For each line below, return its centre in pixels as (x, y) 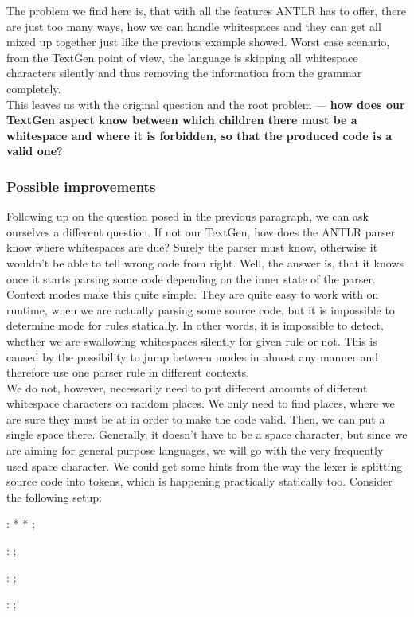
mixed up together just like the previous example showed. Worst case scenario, (198, 42)
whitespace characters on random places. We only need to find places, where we (201, 403)
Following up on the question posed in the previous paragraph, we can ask (187, 216)
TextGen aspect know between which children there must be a (182, 120)
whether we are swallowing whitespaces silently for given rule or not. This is (192, 340)
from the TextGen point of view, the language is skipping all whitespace (182, 57)
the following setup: (54, 496)
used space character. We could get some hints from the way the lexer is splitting (205, 465)
